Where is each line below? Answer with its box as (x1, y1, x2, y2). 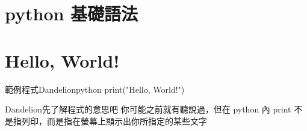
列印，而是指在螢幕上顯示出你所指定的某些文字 (21, 114, 207, 127)
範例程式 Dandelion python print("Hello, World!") (5, 83, 185, 95)
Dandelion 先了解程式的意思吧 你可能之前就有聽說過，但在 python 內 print (5, 103, 291, 115)
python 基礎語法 (5, 1, 138, 26)
